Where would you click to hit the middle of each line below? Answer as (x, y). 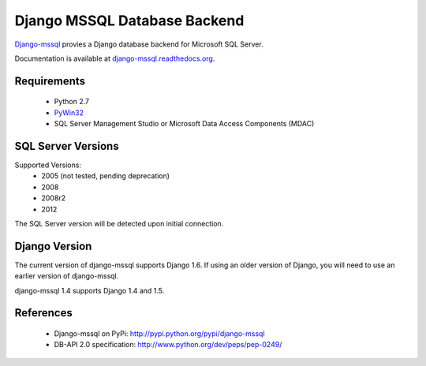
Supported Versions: (48, 165)
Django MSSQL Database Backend (129, 21)
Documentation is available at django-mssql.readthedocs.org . (115, 58)
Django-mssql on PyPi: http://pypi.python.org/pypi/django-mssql (159, 334)
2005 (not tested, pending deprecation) (105, 176)
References (43, 313)
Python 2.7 (72, 102)
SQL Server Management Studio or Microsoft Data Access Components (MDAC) (184, 124)
